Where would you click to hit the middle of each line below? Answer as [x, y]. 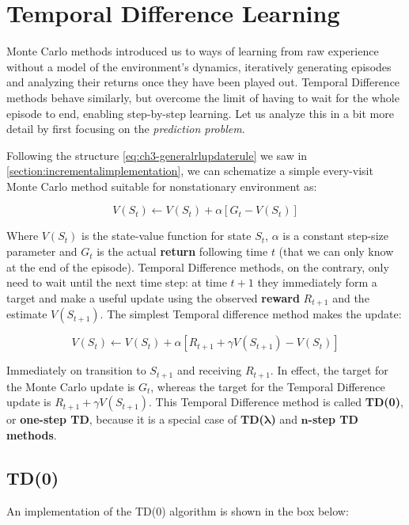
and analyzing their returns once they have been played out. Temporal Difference [203, 82]
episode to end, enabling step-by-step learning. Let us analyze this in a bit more [200, 113]
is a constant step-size [335, 236]
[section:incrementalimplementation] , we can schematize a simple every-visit [190, 171]
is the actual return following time [182, 251]
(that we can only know [336, 251]
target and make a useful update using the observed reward [153, 297]
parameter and [42, 251]
